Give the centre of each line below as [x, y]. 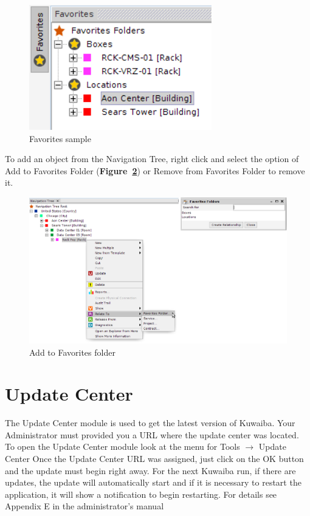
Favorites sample [60, 138]
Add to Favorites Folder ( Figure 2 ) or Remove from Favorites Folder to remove [155, 170]
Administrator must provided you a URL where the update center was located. [152, 434]
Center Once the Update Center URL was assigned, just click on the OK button [154, 459]
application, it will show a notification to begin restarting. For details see [141, 494]
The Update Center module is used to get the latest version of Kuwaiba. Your [150, 423]
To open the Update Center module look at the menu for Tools [122, 446]
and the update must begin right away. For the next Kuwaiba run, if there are [150, 470]
